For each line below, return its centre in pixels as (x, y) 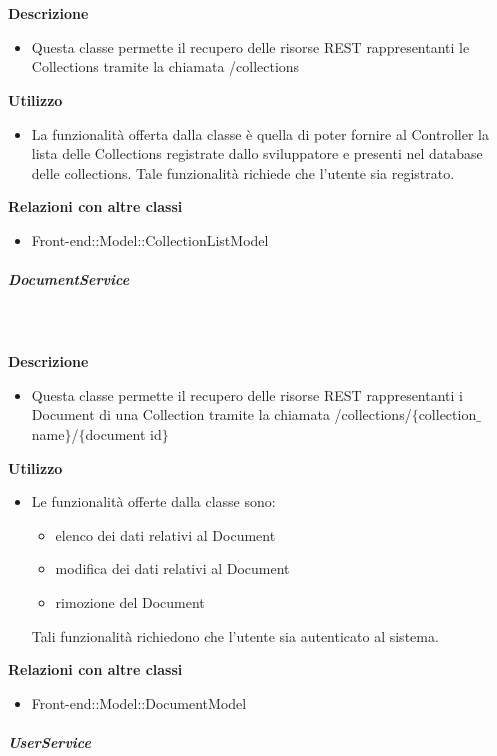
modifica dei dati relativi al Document (172, 568)
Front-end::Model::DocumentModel (139, 702)
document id (123, 434)
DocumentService (69, 279)
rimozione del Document (130, 602)
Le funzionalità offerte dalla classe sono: (153, 501)
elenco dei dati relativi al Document (165, 534)
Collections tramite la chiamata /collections (165, 66)
